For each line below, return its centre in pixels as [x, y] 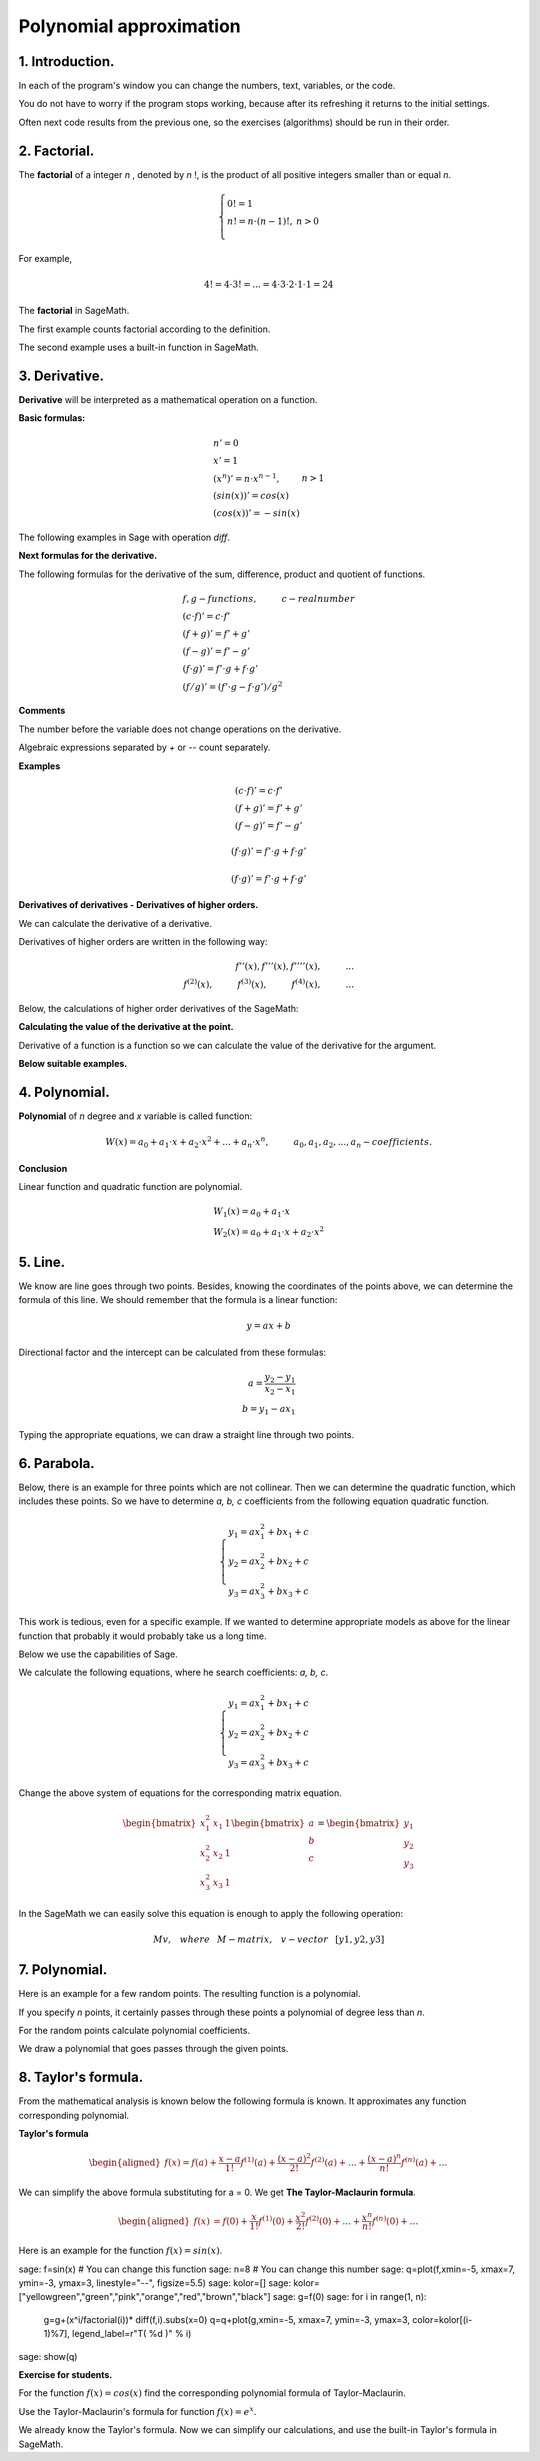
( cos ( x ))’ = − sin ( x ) [256, 513]
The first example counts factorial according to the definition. [144, 329]
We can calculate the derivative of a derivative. [115, 923]
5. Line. [42, 1261]
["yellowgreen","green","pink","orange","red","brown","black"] [144, 2297]
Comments [42, 711]
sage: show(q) [48, 2356]
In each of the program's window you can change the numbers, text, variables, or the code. [207, 86]
